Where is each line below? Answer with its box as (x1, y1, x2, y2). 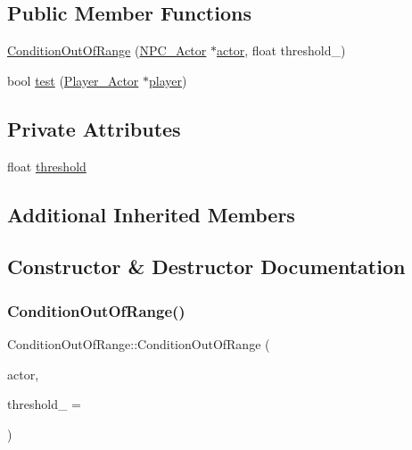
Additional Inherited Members (7, 200, 295, 228)
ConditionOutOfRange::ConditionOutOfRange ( (7, 334, 270, 353)
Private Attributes (7, 114, 181, 142)
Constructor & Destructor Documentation (7, 253, 406, 280)
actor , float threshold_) (216, 41, 346, 60)
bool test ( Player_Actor (7, 71, 139, 89)
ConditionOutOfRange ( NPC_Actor (7, 41, 207, 60)
